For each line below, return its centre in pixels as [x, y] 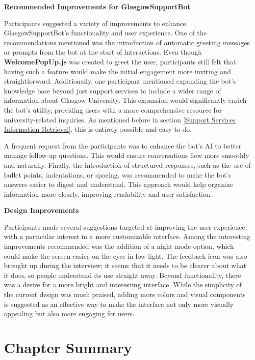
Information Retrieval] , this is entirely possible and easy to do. [98, 129]
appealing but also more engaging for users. [69, 314]
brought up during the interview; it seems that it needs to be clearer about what [125, 265]
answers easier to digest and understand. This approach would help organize [118, 184]
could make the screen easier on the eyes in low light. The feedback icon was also [126, 255]
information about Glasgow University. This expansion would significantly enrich [125, 100]
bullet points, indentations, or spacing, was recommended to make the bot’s [118, 174]
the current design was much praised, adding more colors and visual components [125, 294]
